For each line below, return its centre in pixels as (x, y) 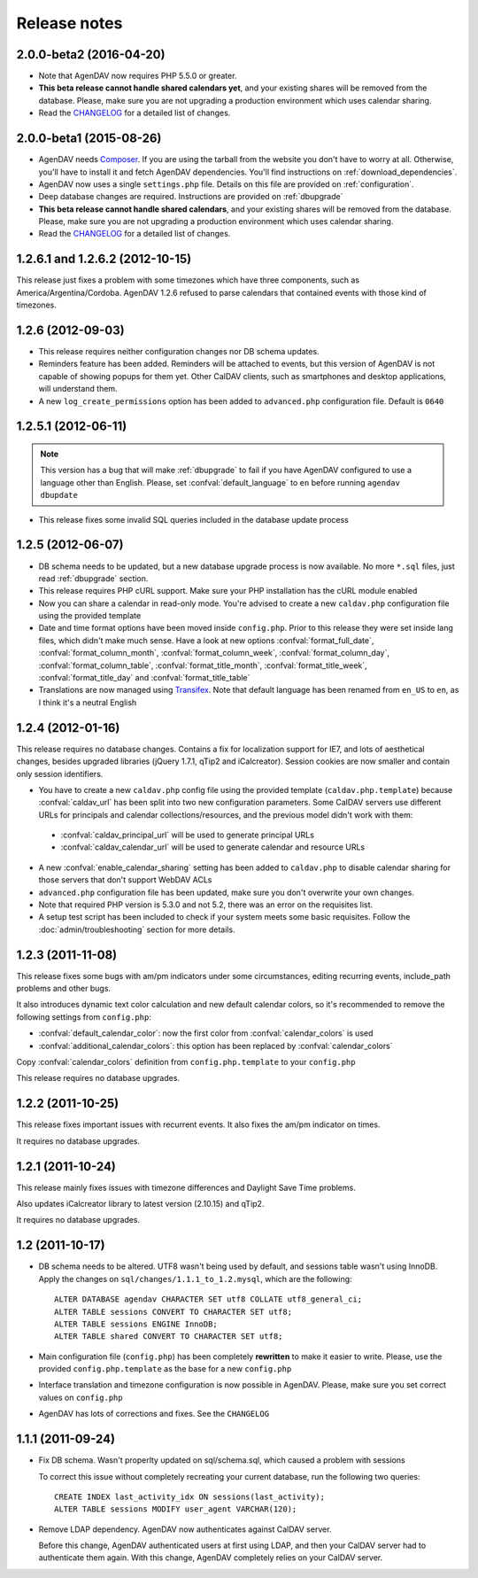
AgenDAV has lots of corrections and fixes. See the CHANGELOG (154, 1414)
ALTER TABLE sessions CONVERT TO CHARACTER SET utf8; (173, 1312)
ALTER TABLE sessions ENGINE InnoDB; (136, 1324)
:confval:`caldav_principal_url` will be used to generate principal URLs (187, 835)
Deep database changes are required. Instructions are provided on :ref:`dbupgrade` (191, 197)
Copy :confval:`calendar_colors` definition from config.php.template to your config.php (186, 1062)
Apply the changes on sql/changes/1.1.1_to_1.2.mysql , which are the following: (196, 1279)
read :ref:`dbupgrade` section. (93, 578)
